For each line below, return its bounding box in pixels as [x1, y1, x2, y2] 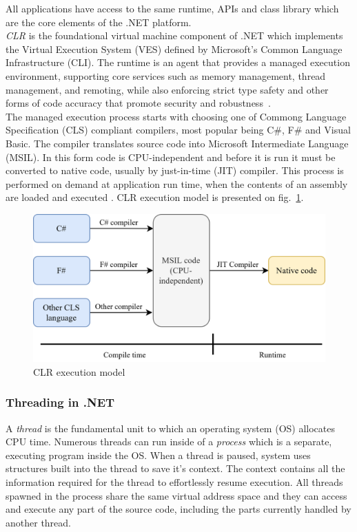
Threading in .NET [6, 394, 115, 411]
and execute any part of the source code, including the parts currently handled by [6, 502, 351, 516]
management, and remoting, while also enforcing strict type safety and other [6, 82, 329, 96]
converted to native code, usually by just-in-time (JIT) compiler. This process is [6, 163, 344, 178]
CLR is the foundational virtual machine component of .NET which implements [6, 28, 343, 43]
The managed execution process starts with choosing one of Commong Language [6, 109, 347, 123]
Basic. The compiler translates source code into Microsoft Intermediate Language [6, 136, 349, 150]
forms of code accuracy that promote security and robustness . [6, 96, 271, 110]
